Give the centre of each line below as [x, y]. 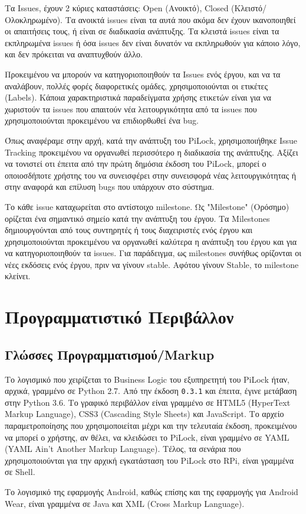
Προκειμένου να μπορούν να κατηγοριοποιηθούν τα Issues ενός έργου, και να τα [143, 74]
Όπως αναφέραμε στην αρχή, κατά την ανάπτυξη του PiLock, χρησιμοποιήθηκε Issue [151, 140]
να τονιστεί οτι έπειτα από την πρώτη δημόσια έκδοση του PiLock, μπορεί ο [136, 164]
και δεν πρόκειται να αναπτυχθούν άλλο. [74, 54]
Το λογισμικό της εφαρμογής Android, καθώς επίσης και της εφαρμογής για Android [152, 492]
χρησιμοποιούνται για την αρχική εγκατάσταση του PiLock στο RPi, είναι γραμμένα [149, 460]
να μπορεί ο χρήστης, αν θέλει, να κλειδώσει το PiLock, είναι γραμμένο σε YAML [147, 437]
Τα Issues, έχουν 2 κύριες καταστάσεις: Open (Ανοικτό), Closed [117, 8]
